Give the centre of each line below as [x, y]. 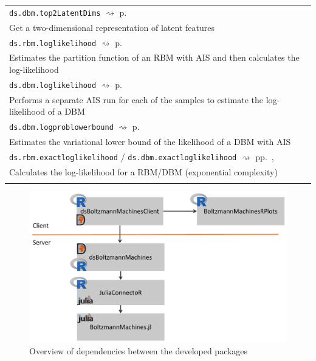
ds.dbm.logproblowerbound [61, 128]
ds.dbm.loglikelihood [53, 85]
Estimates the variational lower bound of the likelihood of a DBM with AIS [150, 142]
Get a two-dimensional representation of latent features [112, 27]
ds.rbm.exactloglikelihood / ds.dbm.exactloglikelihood [123, 156]
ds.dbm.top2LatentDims [55, 13]
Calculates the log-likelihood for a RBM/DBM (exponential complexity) [143, 171]
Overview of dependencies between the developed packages [139, 350]
